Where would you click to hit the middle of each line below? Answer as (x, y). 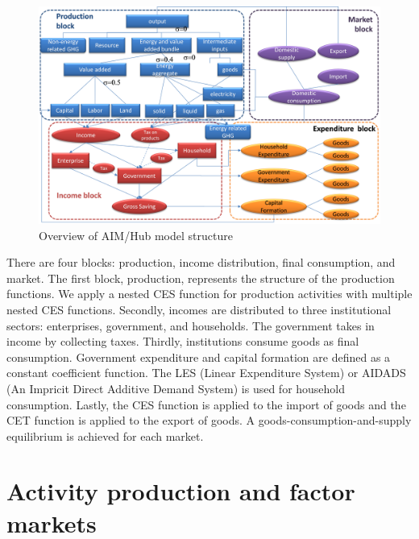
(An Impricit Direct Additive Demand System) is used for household (176, 388)
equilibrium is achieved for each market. (105, 435)
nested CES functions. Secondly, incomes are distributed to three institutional (199, 309)
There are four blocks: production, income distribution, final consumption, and (201, 262)
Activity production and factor (181, 491)
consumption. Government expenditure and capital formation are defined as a (199, 357)
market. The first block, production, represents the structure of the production (201, 278)
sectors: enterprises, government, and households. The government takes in (191, 325)
